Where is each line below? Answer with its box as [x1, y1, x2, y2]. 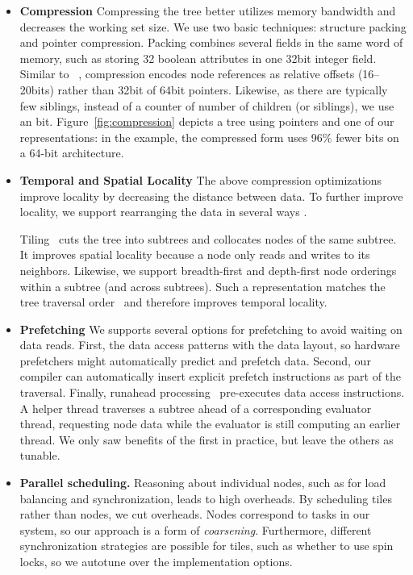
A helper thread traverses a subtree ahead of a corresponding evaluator [19, 399, 372, 416]
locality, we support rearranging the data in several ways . [19, 203, 307, 220]
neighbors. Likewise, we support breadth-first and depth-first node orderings [19, 261, 397, 278]
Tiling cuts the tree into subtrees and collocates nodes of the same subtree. [19, 230, 397, 247]
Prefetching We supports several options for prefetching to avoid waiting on [19, 320, 403, 337]
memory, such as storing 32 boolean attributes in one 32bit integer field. [19, 49, 377, 66]
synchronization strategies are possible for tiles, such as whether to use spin [19, 537, 394, 554]
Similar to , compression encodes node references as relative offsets [19, 65, 355, 82]
